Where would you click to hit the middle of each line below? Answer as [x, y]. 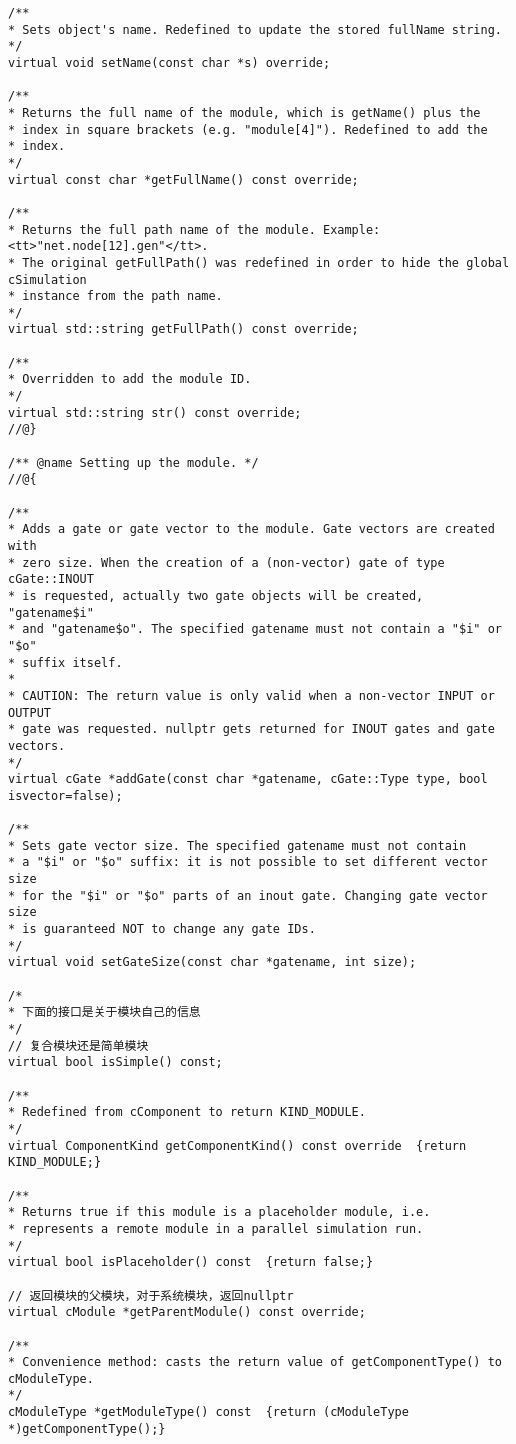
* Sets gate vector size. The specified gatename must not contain [237, 845]
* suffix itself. [65, 662]
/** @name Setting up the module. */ [133, 462]
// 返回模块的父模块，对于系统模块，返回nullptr [151, 1295]
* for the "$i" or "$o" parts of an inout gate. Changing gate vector [248, 895]
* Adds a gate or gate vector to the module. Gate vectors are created [251, 529]
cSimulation [47, 279]
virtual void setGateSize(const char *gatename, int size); [212, 962]
